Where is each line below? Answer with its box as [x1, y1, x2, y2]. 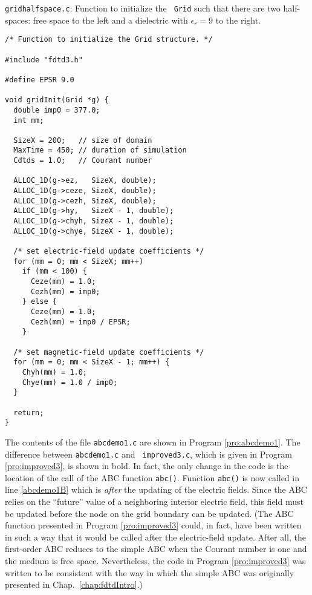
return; [13, 408, 44, 417]
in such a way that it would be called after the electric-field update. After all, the [5, 530, 306, 543]
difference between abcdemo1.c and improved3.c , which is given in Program [5, 447, 292, 460]
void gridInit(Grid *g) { [5, 96, 109, 105]
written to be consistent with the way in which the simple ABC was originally [5, 566, 294, 579]
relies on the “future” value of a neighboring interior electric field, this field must [5, 495, 304, 507]
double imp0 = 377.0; [13, 105, 100, 114]
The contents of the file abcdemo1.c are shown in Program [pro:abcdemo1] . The [5, 435, 301, 448]
